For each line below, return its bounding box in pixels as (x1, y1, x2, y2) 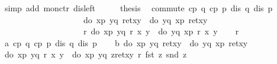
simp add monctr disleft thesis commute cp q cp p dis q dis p (4, 2, 273, 14)
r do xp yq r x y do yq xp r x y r (83, 25, 239, 37)
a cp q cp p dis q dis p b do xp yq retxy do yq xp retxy (4, 36, 248, 49)
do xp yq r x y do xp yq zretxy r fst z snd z (4, 48, 187, 60)
